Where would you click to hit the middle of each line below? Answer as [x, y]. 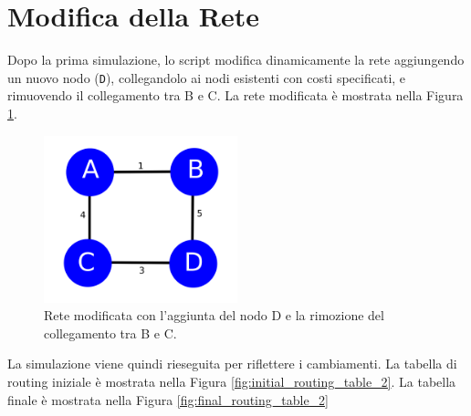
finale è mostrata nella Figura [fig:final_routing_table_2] [168, 399]
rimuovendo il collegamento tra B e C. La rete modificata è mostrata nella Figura [235, 95]
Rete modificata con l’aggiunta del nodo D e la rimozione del [214, 315]
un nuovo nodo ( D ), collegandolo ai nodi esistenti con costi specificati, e [207, 77]
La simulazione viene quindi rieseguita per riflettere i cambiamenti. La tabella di [232, 364]
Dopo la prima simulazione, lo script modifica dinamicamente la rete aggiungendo [236, 60]
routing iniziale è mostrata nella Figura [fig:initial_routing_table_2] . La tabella [232, 381]
